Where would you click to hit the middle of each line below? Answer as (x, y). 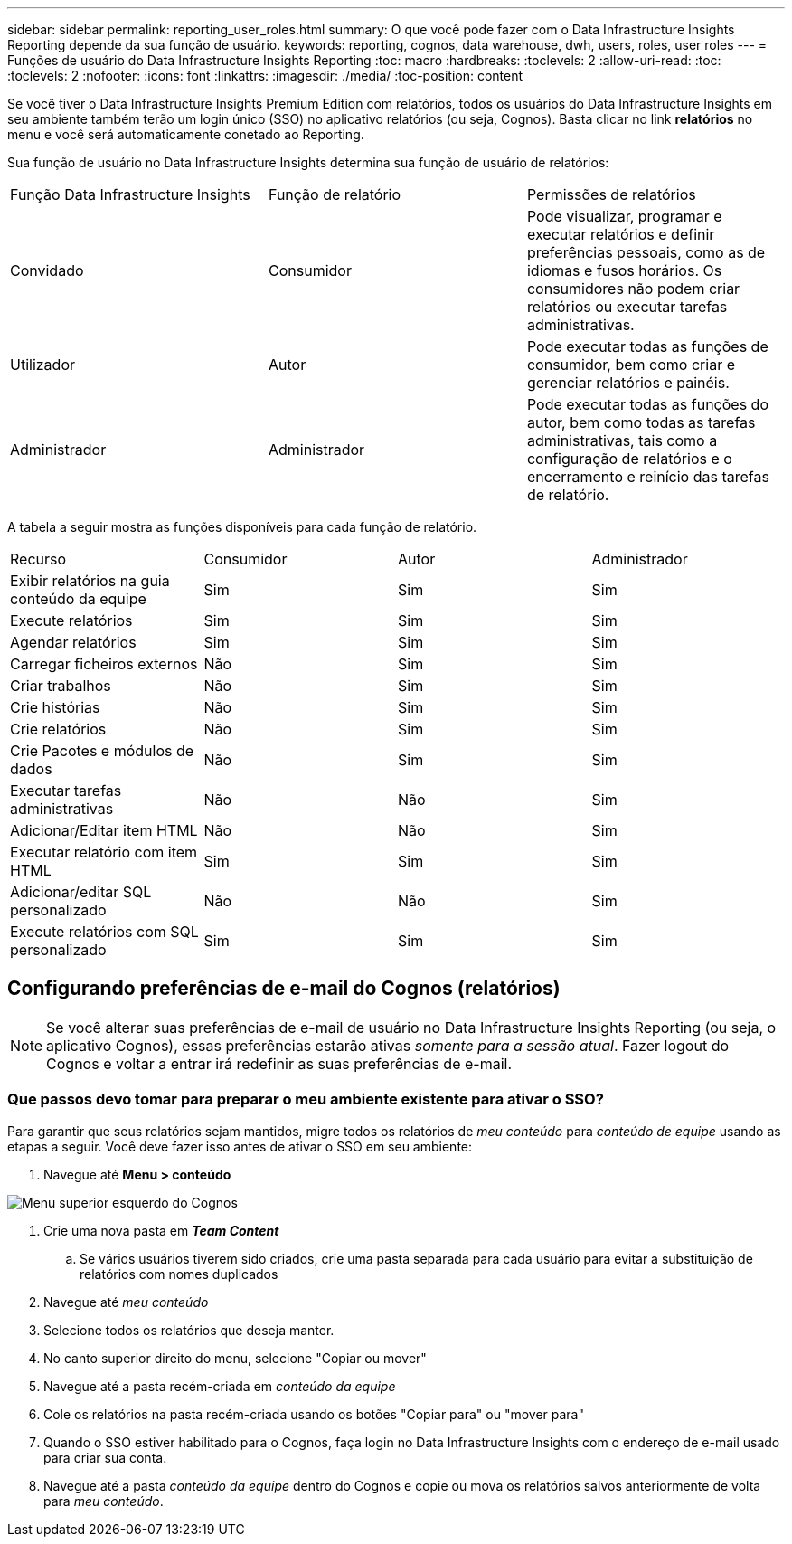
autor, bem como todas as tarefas (641, 422)
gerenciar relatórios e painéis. (628, 383)
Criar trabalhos (61, 686)
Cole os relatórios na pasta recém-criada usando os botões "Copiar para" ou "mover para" (314, 1414)
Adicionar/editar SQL (81, 892)
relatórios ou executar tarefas (627, 307)
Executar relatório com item (104, 852)
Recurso (38, 559)
